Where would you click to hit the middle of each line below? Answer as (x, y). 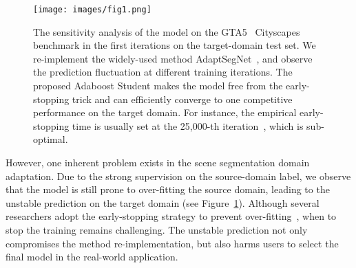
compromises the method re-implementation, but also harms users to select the (172, 243)
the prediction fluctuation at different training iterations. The (163, 72)
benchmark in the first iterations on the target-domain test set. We (175, 45)
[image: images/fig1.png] (92, 10)
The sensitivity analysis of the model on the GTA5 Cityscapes (167, 31)
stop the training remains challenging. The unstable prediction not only (157, 229)
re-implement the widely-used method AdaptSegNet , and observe (173, 58)
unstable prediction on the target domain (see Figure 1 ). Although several (163, 202)
